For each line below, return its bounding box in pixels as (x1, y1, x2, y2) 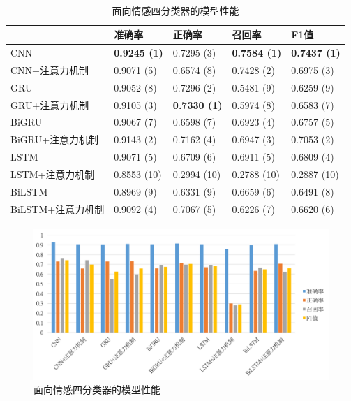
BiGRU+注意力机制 (10, 132, 99, 147)
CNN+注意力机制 (10, 62, 89, 77)
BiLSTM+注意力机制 (10, 201, 105, 216)
